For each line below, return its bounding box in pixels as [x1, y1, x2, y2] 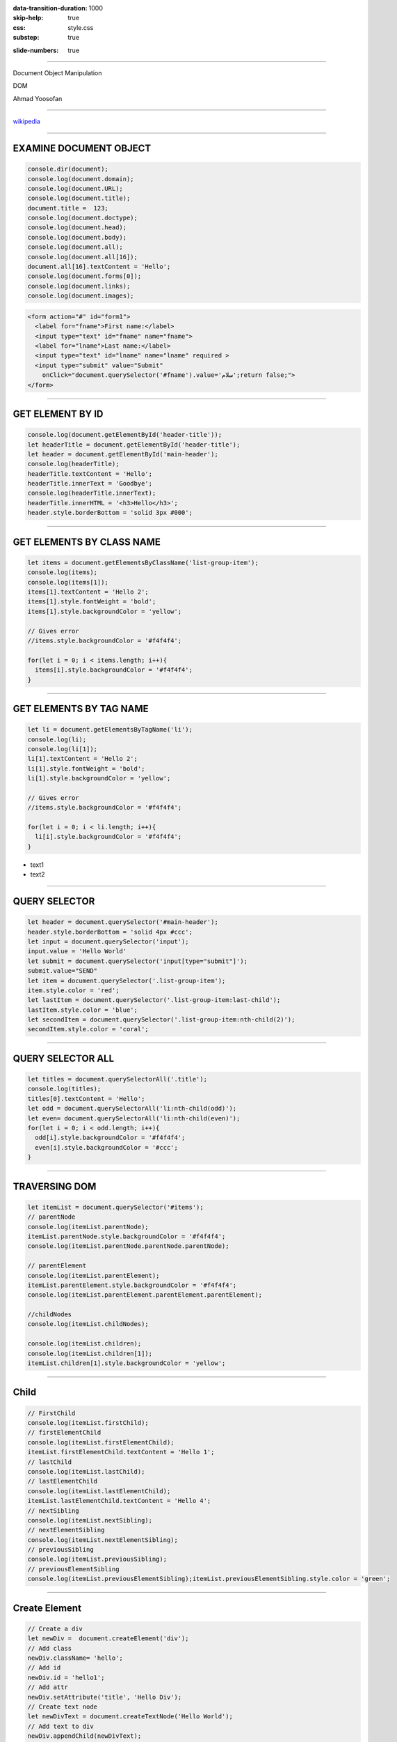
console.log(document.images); [27, 292, 135, 300]
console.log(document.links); [27, 282, 131, 290]
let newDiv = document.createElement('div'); [27, 1635, 189, 1642]
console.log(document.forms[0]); [27, 272, 142, 280]
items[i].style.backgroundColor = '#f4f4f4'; [35, 666, 193, 674]
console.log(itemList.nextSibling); [27, 1516, 153, 1524]
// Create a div [27, 1624, 83, 1633]
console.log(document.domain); [27, 175, 135, 183]
